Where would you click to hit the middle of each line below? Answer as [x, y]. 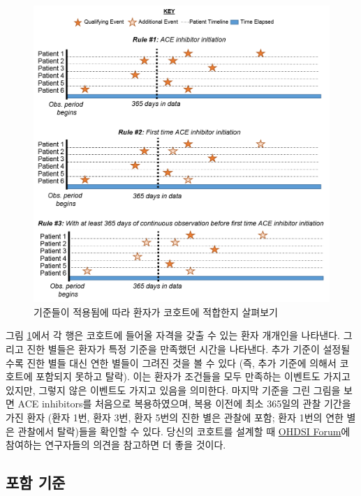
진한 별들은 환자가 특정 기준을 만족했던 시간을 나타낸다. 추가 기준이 [173, 349]
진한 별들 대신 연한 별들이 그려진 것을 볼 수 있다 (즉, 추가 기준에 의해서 [182, 362]
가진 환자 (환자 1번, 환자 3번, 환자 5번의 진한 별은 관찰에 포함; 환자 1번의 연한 [175, 417]
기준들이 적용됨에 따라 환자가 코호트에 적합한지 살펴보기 [156, 311]
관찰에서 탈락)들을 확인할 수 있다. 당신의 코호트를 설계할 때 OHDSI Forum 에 [184, 431]
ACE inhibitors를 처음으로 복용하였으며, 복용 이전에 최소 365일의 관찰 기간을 [184, 404]
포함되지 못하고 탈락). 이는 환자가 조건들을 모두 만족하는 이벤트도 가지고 [193, 376]
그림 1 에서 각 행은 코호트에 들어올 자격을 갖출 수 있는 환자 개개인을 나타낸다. [173, 335]
